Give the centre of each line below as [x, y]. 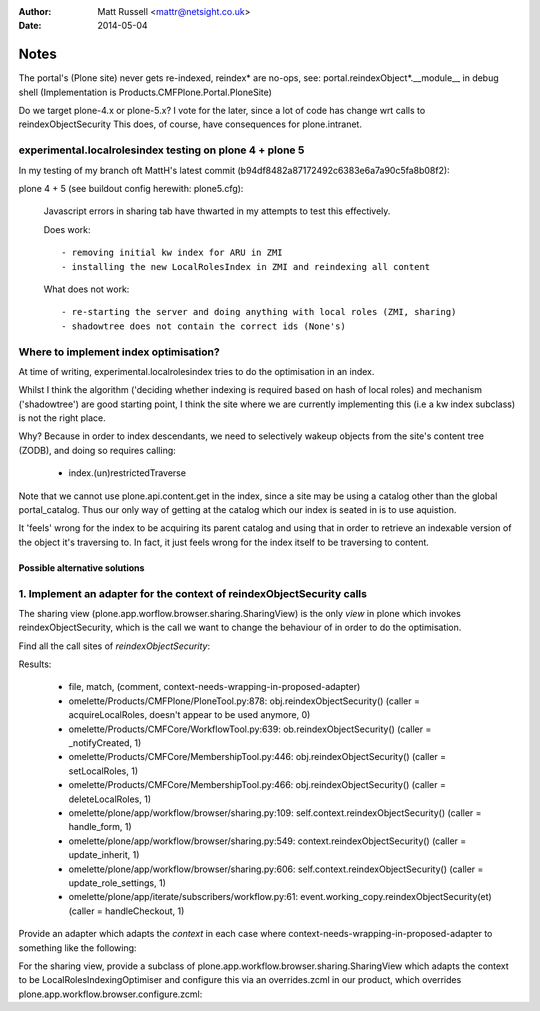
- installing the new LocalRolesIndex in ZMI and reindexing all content [246, 266]
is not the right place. [62, 418]
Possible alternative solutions [81, 567]
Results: [35, 664]
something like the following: [77, 947]
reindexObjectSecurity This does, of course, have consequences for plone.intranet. [190, 124]
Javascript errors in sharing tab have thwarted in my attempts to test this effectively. [217, 211]
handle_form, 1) [100, 827]
